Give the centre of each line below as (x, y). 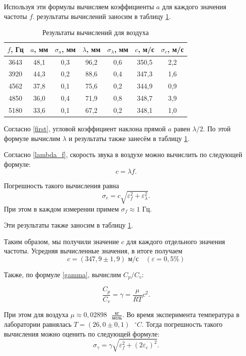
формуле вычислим (32, 138)
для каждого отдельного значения (176, 241)
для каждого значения (194, 6)
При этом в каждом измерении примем (61, 208)
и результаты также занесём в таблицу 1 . (129, 138)
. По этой (217, 129)
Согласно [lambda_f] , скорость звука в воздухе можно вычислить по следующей (123, 154)
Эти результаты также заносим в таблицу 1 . (69, 225)
